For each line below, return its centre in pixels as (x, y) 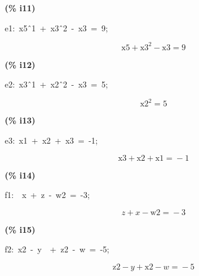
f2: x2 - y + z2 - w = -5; (57, 249)
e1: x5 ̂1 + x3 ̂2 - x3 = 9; (56, 27)
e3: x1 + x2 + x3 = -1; (51, 140)
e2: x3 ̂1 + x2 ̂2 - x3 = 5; (56, 84)
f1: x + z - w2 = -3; (47, 195)
